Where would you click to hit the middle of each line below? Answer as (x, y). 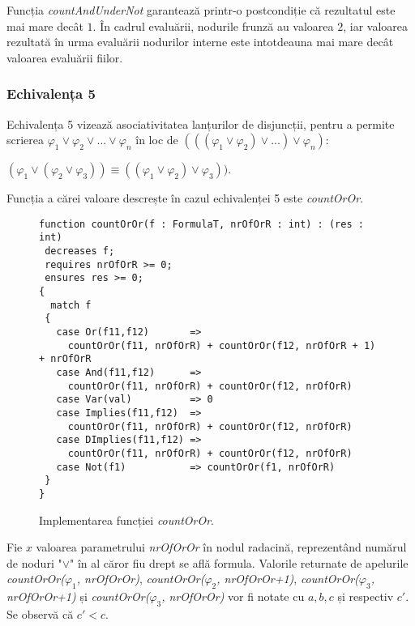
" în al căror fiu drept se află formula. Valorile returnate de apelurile (239, 562)
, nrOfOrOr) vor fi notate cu (233, 596)
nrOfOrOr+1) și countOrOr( (78, 596)
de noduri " (34, 562)
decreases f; (80, 251)
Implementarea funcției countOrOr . (126, 520)
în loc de (157, 140)
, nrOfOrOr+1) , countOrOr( (288, 579)
